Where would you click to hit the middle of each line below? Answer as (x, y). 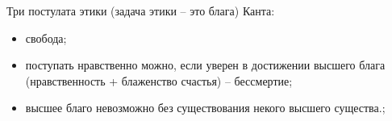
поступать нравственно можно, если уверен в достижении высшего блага (205, 65)
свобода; (46, 38)
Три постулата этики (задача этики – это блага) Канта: (141, 10)
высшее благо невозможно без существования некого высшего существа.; (205, 108)
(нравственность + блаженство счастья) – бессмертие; (159, 80)
